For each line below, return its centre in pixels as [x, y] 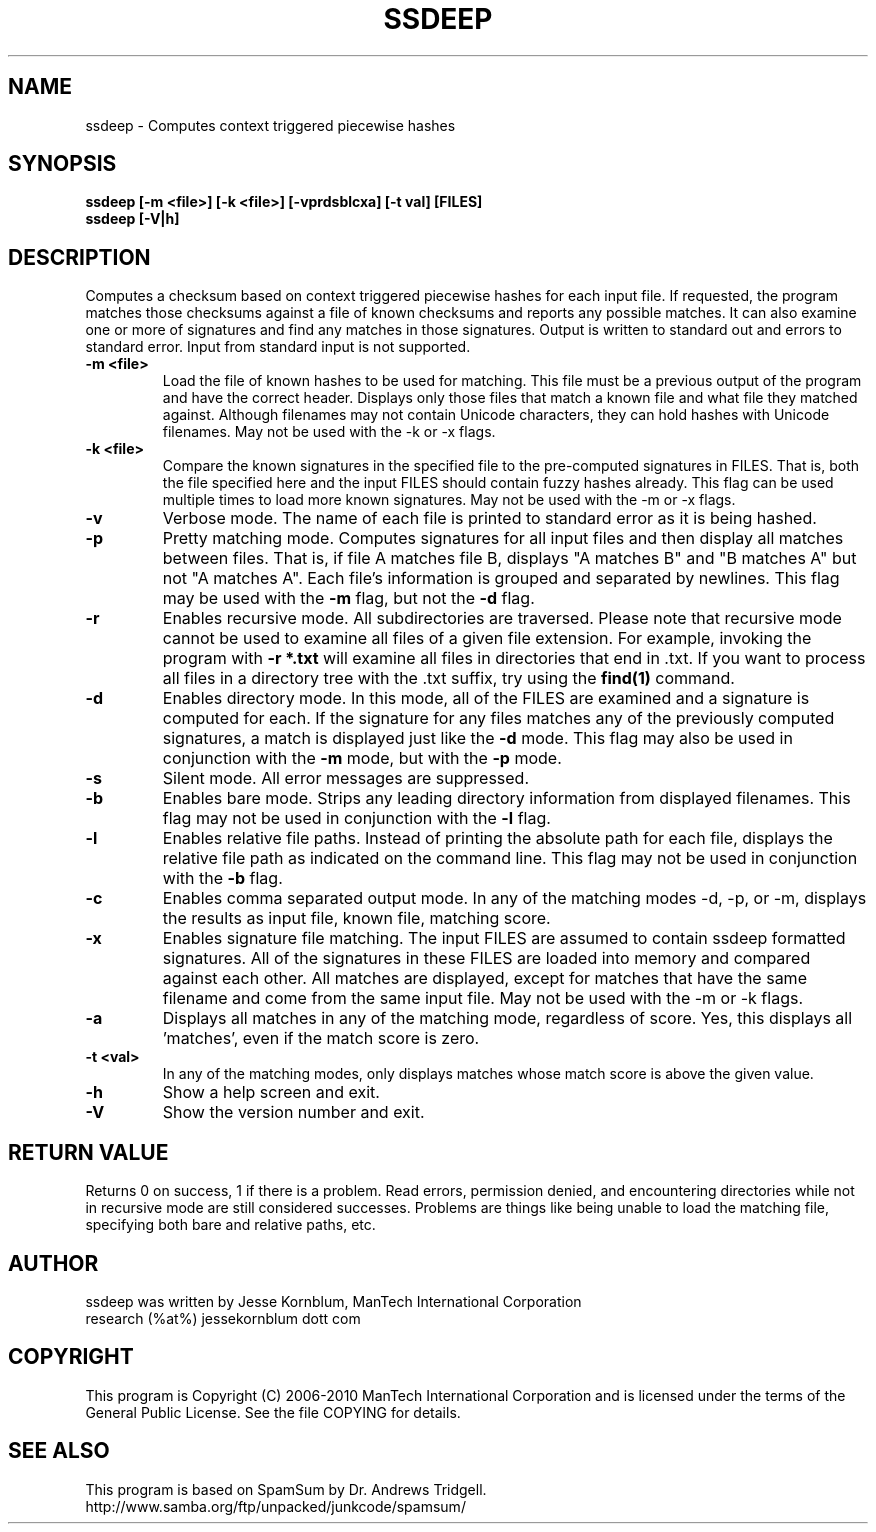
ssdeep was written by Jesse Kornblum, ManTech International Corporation [333, 1301]
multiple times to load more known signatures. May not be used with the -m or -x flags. [449, 500]
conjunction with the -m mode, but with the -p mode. [362, 758]
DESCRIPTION [79, 257]
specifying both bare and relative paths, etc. [230, 1225]
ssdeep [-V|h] [132, 219]
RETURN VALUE [88, 1152]
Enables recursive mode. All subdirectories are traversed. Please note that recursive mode [502, 618]
